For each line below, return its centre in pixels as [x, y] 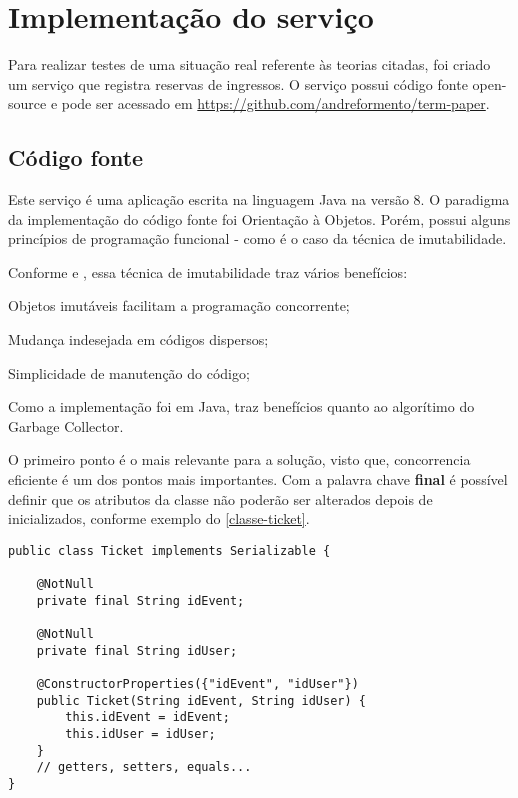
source [27, 103]
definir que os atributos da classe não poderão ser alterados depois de [220, 498]
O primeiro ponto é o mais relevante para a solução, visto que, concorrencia [239, 459]
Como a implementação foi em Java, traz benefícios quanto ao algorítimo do [241, 406]
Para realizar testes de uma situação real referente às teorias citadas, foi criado [249, 64]
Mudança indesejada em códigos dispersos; [138, 339]
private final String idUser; [137, 650]
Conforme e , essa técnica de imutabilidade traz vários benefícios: [208, 271]
